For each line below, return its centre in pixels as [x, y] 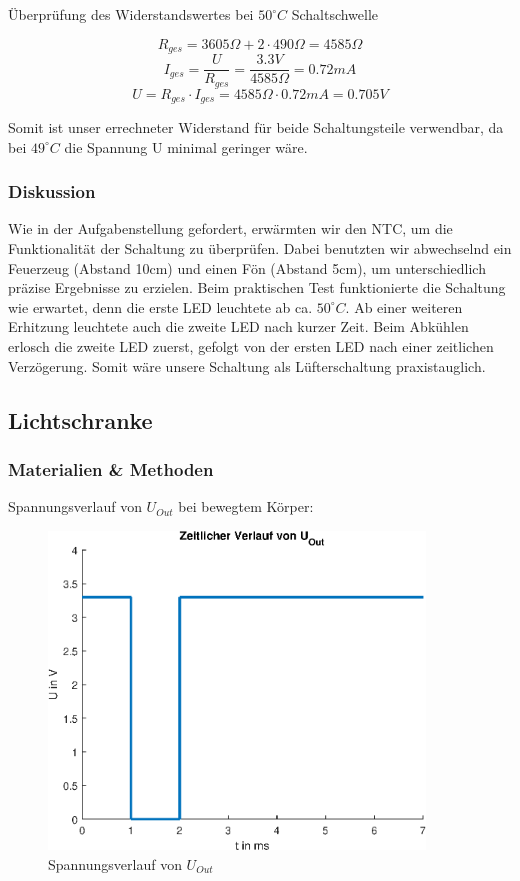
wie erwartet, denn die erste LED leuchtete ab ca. [160, 306]
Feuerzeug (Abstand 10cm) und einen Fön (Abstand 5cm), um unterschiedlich [247, 267]
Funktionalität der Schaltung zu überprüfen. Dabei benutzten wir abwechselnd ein [260, 248]
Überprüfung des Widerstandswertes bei [131, 14]
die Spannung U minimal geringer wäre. [186, 146]
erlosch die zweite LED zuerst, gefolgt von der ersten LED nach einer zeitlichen [251, 345]
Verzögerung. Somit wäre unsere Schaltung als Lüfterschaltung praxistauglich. [247, 365]
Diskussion [52, 191]
